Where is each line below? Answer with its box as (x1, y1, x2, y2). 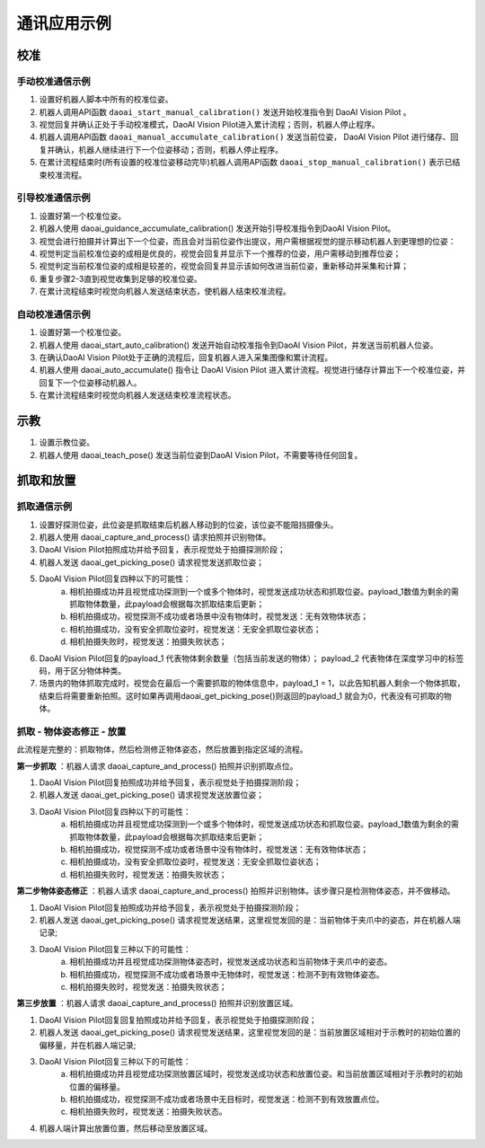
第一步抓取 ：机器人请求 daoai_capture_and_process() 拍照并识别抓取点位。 (16, 760, 298, 772)
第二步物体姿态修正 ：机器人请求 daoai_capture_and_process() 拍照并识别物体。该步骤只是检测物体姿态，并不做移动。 (16, 886, 455, 896)
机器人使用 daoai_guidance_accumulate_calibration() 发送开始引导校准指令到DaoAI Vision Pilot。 (39, 223, 396, 234)
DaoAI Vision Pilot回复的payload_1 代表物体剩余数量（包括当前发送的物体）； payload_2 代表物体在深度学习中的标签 (39, 652, 464, 664)
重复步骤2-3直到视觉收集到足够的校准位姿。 (39, 273, 202, 284)
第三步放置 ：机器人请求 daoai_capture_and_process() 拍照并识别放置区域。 (16, 998, 298, 1009)
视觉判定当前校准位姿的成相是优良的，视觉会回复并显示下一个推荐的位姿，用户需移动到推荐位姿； (39, 248, 401, 259)
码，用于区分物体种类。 (39, 665, 126, 676)
